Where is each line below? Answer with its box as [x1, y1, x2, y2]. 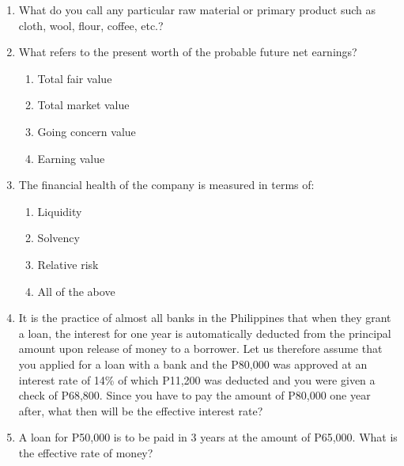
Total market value [37, 97, 130, 113]
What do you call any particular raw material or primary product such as [18, 2, 376, 17]
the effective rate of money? [18, 444, 153, 460]
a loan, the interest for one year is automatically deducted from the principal [18, 324, 391, 341]
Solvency [37, 229, 80, 246]
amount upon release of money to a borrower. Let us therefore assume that [18, 340, 383, 357]
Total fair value [37, 70, 112, 86]
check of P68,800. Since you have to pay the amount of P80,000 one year [18, 387, 371, 403]
